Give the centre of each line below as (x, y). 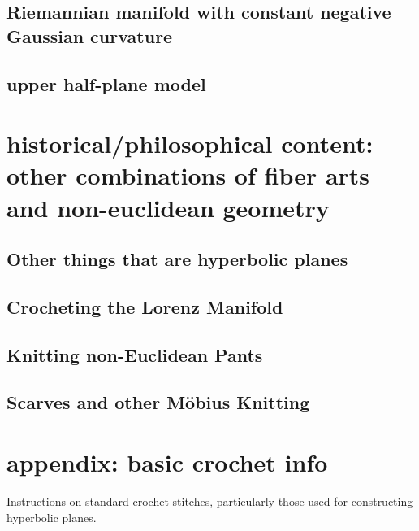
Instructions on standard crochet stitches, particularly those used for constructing (210, 501)
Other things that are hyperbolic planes (177, 259)
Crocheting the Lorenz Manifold (145, 306)
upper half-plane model (106, 83)
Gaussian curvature (90, 35)
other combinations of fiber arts (188, 175)
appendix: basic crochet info (167, 462)
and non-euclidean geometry (168, 207)
